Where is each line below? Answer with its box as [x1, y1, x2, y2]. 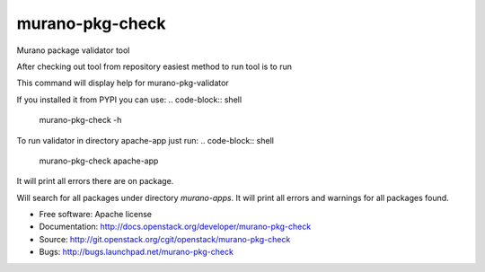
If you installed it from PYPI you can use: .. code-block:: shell [16, 94, 242, 105]
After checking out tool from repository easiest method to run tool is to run [16, 61, 292, 72]
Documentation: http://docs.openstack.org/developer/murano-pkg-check [39, 221, 312, 233]
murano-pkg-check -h [39, 115, 122, 126]
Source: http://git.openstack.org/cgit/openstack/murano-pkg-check [39, 233, 291, 244]
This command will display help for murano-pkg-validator [16, 77, 229, 89]
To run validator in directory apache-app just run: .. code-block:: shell [16, 135, 274, 145]
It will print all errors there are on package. [16, 176, 174, 187]
